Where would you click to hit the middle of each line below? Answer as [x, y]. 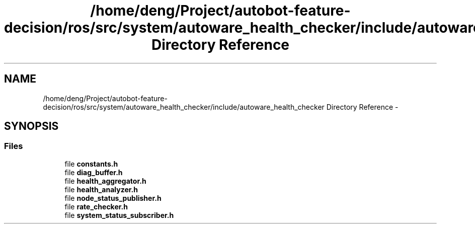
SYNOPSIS [31, 126]
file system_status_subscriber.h [119, 215]
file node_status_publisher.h [113, 198]
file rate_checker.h [96, 206]
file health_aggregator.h [105, 181]
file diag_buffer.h [94, 172]
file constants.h [91, 164]
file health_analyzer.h [101, 189]
